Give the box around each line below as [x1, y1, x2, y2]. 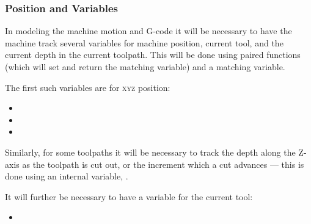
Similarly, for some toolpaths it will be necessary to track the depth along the [5, 145, 296, 158]
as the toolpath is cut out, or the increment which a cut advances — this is [22, 157, 304, 170]
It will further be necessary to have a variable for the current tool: [5, 190, 253, 203]
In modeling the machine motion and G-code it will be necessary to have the [5, 24, 292, 37]
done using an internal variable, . [5, 170, 128, 182]
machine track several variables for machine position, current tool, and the [5, 36, 284, 49]
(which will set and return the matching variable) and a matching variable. [5, 60, 285, 73]
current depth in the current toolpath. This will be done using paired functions [5, 48, 301, 61]
